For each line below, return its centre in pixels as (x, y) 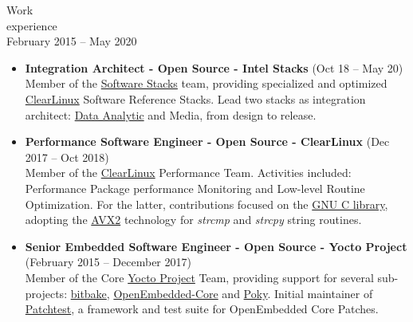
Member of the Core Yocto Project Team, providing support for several (199, 277)
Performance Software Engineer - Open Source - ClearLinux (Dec (207, 141)
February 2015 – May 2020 (72, 41)
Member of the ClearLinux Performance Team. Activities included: (188, 173)
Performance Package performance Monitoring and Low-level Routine (195, 188)
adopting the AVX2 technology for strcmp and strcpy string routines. (193, 220)
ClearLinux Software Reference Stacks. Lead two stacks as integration (195, 98)
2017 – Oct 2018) (67, 157)
